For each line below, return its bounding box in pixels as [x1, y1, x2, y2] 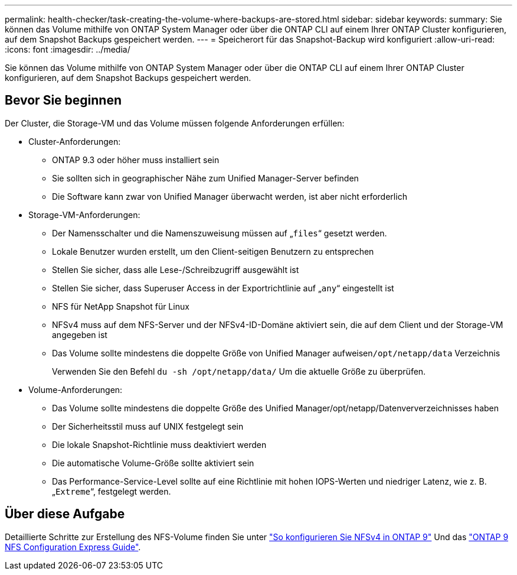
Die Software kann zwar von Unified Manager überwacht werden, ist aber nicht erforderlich [52, 191, 407, 202]
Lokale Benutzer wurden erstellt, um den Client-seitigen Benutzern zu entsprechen [52, 246, 374, 256]
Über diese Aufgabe [5, 506, 125, 522]
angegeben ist [52, 329, 107, 340]
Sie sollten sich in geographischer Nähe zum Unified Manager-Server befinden [52, 173, 359, 183]
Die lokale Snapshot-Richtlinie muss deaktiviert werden [52, 439, 267, 450]
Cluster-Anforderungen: [28, 136, 121, 147]
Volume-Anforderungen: [28, 384, 123, 395]
